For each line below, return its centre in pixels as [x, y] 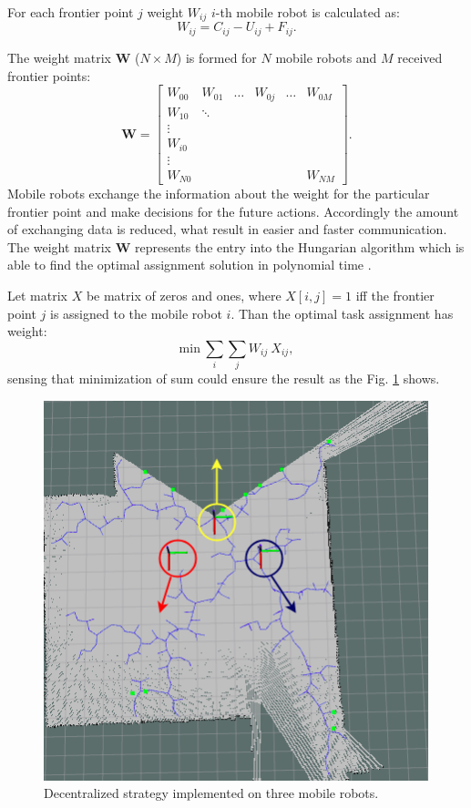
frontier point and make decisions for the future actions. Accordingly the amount [233, 211]
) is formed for [216, 57]
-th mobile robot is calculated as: [307, 12]
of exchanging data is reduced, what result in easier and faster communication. [227, 229]
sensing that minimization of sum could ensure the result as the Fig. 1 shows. [224, 378]
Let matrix [37, 296]
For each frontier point [71, 12]
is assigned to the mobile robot [136, 313]
